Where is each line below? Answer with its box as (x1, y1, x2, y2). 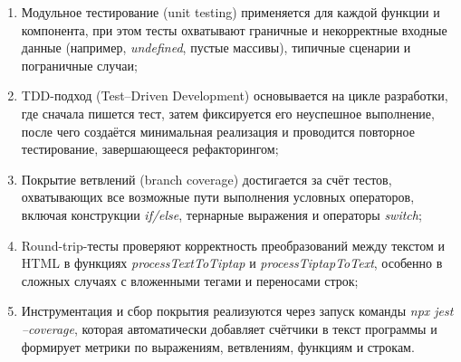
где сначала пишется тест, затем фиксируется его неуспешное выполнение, (21, 103, 435, 122)
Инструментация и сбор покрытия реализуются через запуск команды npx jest (21, 301, 454, 320)
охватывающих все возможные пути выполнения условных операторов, (21, 187, 415, 206)
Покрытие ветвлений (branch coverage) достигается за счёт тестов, (21, 169, 392, 188)
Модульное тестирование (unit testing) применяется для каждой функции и (21, 3, 440, 21)
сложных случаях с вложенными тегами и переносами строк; (21, 271, 359, 290)
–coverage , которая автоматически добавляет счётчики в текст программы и (21, 319, 437, 338)
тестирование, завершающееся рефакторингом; (21, 139, 279, 158)
